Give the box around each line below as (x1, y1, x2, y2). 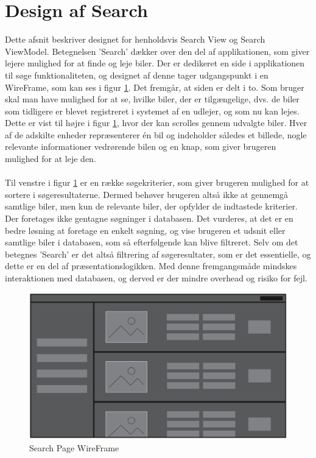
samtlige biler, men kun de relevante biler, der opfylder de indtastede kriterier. (5, 200, 298, 213)
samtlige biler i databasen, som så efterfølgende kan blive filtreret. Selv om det (5, 236, 298, 248)
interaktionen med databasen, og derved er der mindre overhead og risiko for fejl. (5, 272, 307, 284)
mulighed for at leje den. (5, 152, 96, 165)
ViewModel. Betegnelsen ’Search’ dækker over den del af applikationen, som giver (5, 44, 310, 57)
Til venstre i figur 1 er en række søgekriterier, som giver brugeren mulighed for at (5, 176, 309, 189)
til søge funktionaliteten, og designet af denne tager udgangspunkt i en (5, 68, 269, 81)
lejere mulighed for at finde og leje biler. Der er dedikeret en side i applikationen (5, 57, 305, 69)
